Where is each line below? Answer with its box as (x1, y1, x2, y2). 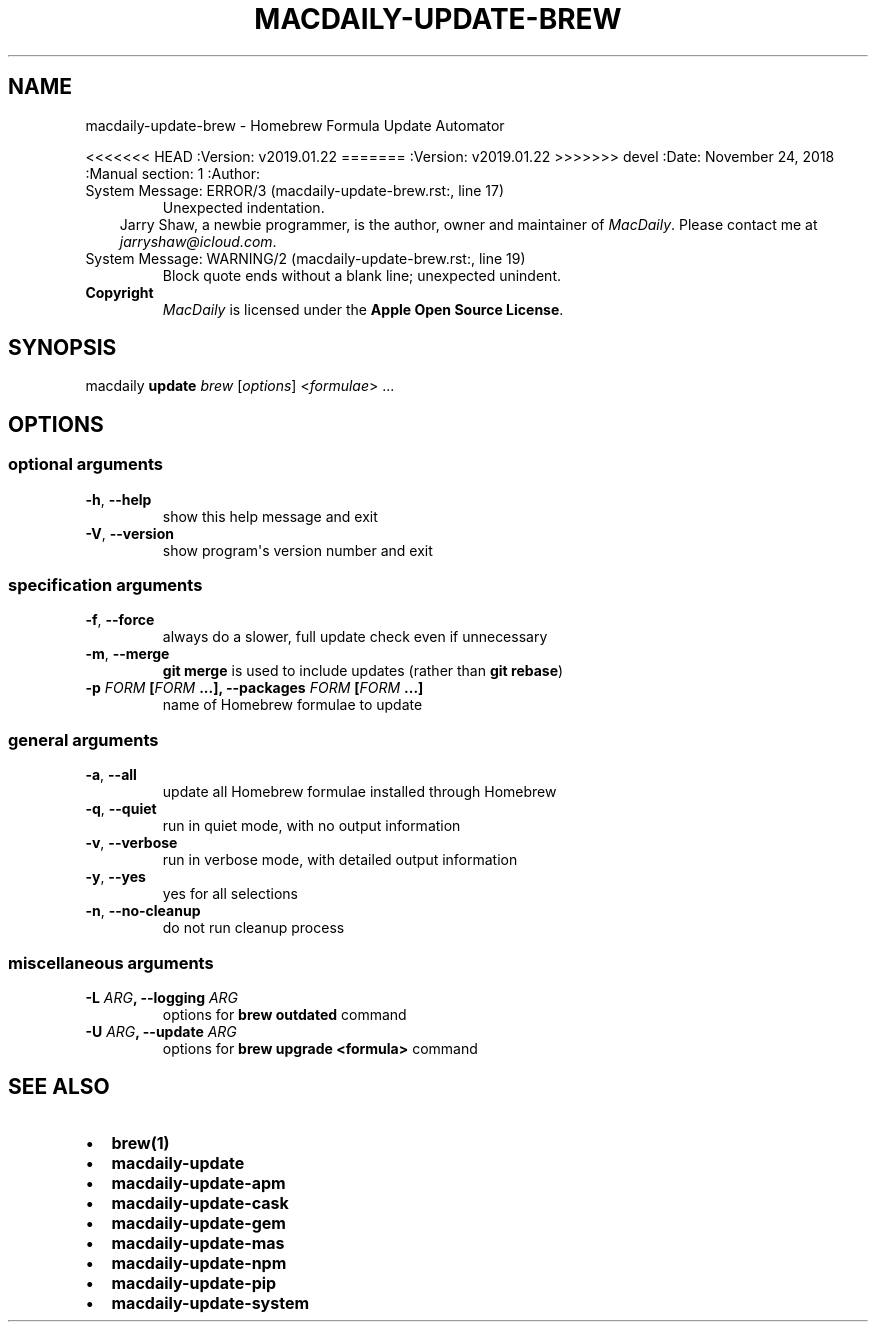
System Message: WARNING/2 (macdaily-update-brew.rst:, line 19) (85, 249, 526, 267)
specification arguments (8, 575, 203, 596)
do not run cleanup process (162, 919, 345, 937)
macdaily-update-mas (111, 1232, 285, 1253)
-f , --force (85, 611, 155, 629)
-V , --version (85, 524, 174, 542)
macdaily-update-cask (111, 1192, 289, 1213)
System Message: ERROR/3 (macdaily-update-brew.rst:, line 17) (85, 181, 505, 199)
